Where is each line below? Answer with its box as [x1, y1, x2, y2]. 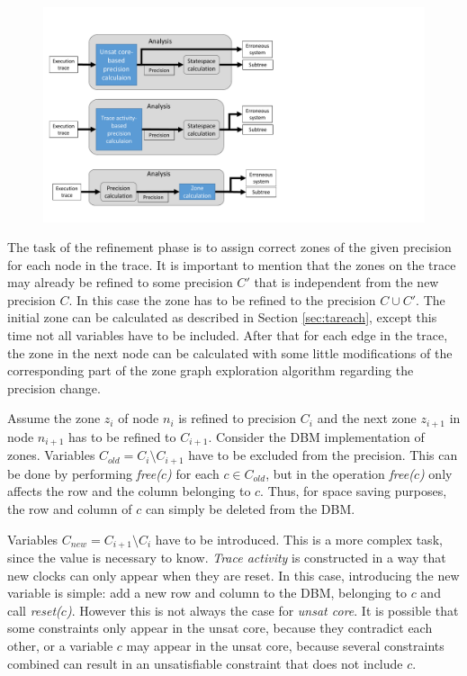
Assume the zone [7, 409, 101, 428]
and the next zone [317, 409, 417, 428]
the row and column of [7, 499, 132, 518]
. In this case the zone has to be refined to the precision [68, 290, 376, 309]
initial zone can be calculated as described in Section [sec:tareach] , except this [7, 308, 437, 327]
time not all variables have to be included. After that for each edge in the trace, [7, 326, 448, 345]
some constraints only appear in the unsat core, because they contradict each [7, 618, 433, 637]
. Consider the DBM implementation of [208, 427, 425, 446]
